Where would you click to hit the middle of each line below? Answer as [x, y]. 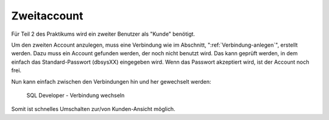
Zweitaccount [47, 16]
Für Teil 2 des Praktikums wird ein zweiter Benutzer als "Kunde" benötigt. [103, 34]
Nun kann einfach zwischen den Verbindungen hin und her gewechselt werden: [111, 81]
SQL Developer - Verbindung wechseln [76, 95]
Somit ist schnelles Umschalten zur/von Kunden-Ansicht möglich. [94, 109]
